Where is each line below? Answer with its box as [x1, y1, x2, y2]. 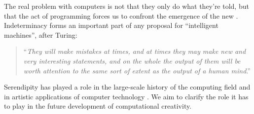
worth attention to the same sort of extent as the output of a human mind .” [23, 65, 251, 75]
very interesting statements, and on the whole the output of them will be [23, 55, 241, 66]
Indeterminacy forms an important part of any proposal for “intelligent [4, 20, 218, 30]
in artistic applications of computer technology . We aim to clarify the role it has [4, 91, 249, 101]
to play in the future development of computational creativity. [4, 101, 192, 111]
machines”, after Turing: [4, 29, 77, 40]
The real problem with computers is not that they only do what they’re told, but [4, 1, 249, 11]
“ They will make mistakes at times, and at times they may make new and [23, 46, 246, 56]
